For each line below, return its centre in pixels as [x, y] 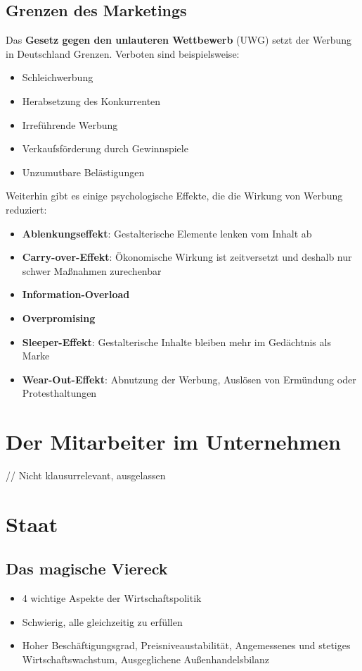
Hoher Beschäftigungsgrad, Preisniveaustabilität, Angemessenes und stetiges [186, 645]
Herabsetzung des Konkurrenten [91, 100]
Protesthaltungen [59, 393]
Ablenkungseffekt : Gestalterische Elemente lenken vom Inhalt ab [167, 233]
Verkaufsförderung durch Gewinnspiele [105, 148]
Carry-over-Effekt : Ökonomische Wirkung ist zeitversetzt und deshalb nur [187, 257]
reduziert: [26, 209]
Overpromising [59, 318]
